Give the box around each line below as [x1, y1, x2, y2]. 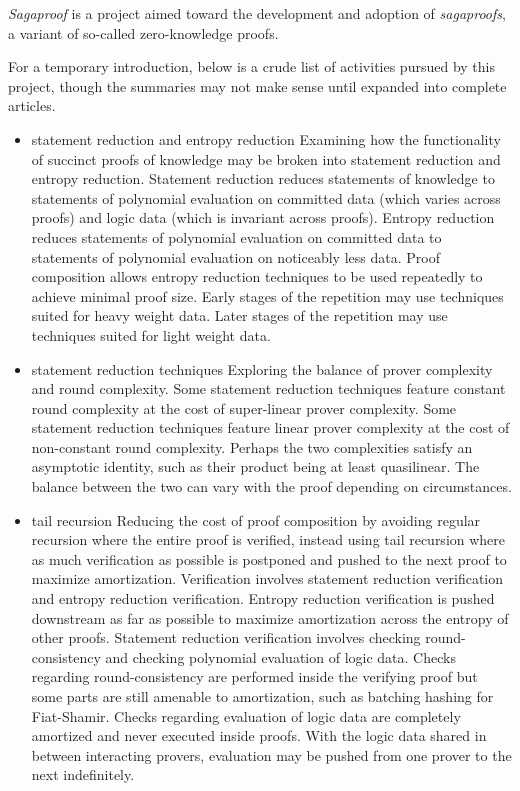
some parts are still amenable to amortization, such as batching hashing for [31, 686, 494, 706]
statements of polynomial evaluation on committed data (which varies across [31, 187, 501, 208]
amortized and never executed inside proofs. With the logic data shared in [31, 725, 487, 746]
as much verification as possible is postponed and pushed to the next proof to [31, 548, 507, 569]
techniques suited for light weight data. [31, 324, 271, 345]
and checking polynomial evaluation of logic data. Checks [105, 646, 456, 667]
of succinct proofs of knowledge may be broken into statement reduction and [31, 148, 501, 169]
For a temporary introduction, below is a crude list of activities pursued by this [8, 56, 495, 77]
